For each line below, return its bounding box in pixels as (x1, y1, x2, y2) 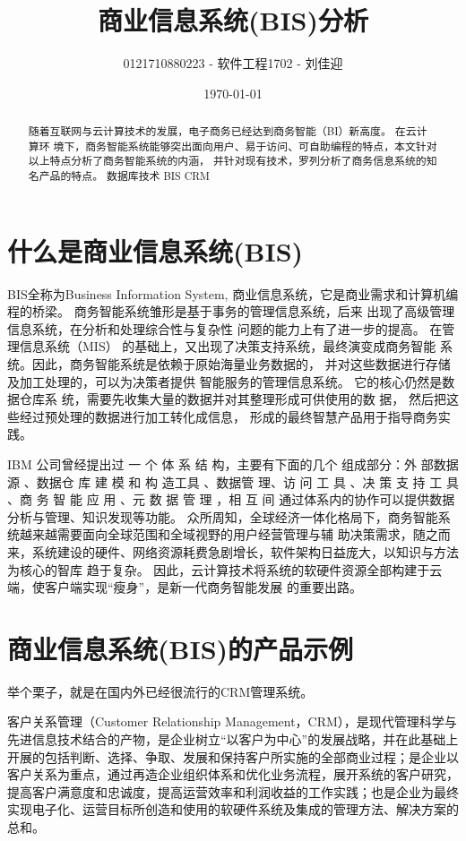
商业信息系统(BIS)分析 (97, 2, 369, 39)
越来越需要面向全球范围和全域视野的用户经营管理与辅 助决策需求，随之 (19, 525, 438, 544)
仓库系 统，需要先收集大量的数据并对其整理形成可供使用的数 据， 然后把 (19, 390, 446, 408)
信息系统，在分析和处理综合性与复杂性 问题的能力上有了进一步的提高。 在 (7, 319, 443, 338)
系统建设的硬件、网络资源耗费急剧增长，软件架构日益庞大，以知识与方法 (31, 542, 459, 561)
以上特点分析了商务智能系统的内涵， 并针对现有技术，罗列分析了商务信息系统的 (28, 153, 427, 168)
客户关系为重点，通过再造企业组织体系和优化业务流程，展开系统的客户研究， (7, 765, 459, 784)
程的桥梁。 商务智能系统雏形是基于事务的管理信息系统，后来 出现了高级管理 (7, 302, 455, 321)
